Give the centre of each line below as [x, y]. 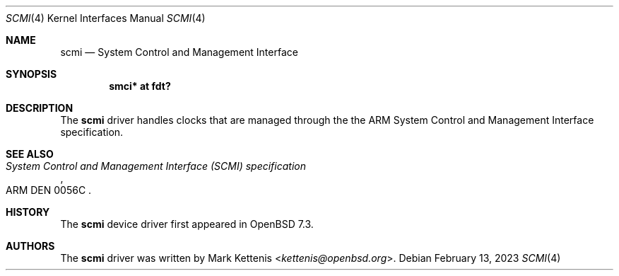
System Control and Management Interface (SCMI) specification [156, 166]
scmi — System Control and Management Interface [179, 52]
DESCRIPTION [40, 108]
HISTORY [28, 212]
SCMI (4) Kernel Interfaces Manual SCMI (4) [106, 18]
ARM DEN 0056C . [49, 190]
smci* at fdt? [140, 86]
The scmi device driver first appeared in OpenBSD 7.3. [187, 224]
